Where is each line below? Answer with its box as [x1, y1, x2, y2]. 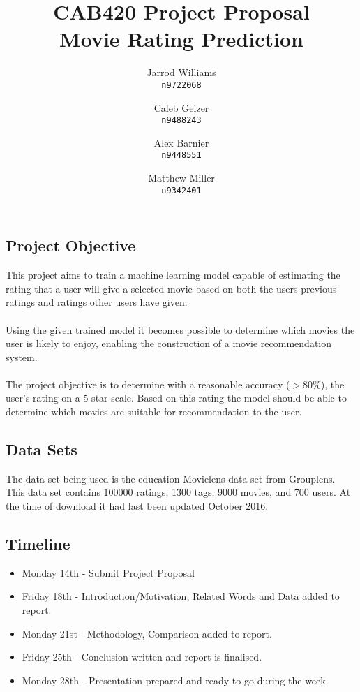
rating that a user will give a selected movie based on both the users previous [6, 281, 337, 295]
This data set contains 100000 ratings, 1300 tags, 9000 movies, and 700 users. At [6, 485, 351, 499]
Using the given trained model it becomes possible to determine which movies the [6, 322, 355, 337]
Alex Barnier [153, 135, 209, 149]
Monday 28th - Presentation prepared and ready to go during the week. [22, 672, 329, 687]
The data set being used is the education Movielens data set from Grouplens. [6, 471, 336, 485]
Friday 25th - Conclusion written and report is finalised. [22, 649, 262, 664]
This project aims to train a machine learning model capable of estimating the [6, 267, 340, 282]
